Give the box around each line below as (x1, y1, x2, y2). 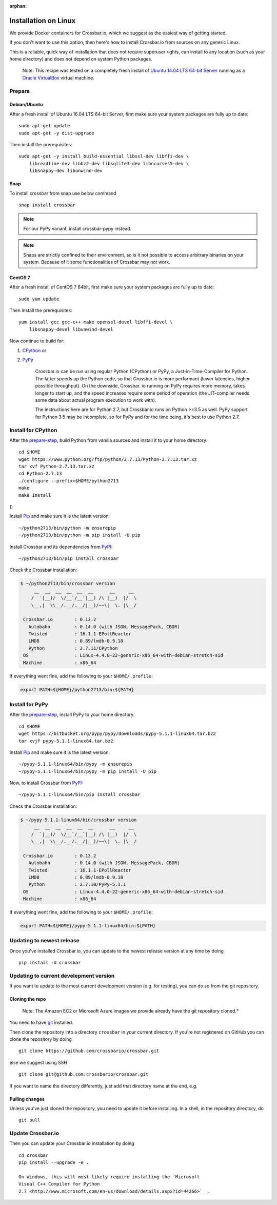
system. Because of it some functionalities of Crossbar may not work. (23, 259, 171, 265)
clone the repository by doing (9, 1036, 72, 1042)
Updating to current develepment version (9, 973, 115, 979)
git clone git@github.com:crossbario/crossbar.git (18, 1072, 149, 1077)
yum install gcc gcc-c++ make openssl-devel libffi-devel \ (18, 319, 173, 325)
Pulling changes (9, 1096, 45, 1102)
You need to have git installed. (9, 1019, 74, 1026)
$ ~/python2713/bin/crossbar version (20, 580, 115, 587)
